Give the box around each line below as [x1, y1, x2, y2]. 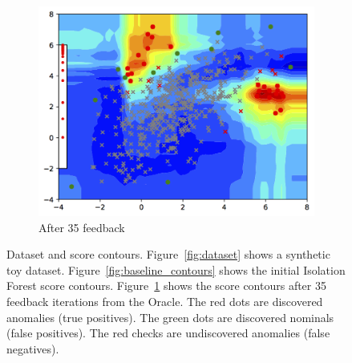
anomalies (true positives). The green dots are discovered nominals [6, 308, 334, 325]
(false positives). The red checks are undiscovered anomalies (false [6, 324, 330, 341]
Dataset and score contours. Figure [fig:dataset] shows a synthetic [6, 246, 330, 263]
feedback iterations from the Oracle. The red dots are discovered [6, 293, 323, 310]
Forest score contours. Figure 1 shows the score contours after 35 [6, 277, 326, 294]
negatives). [6, 340, 59, 357]
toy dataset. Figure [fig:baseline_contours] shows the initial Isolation [6, 261, 346, 278]
